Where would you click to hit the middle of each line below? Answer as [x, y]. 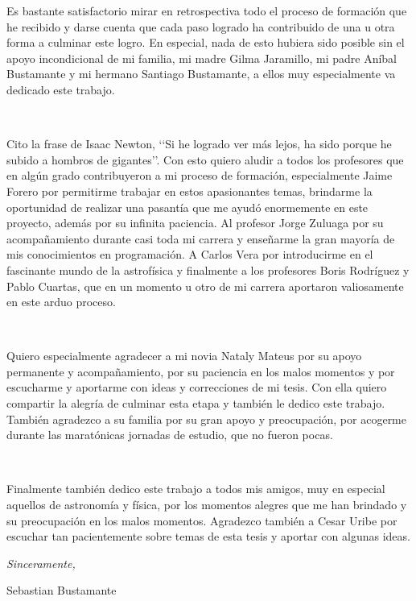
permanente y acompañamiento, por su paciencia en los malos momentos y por [201, 371]
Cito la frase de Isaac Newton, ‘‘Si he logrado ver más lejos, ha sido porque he [199, 144]
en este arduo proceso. [61, 302]
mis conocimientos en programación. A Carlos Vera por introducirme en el [190, 254]
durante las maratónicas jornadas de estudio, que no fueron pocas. [170, 435]
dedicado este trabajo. [61, 89]
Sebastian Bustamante [62, 590]
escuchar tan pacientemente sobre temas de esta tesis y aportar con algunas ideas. [208, 536]
